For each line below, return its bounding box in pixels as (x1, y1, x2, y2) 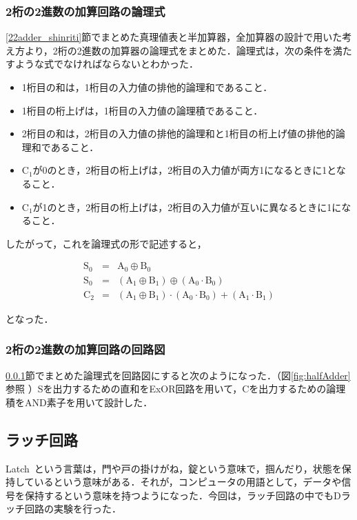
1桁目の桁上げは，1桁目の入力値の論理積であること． (21, 103, 263, 117)
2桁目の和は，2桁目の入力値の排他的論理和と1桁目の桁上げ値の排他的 (21, 126, 336, 141)
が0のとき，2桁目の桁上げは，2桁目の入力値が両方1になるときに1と (32, 163, 336, 177)
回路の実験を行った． (24, 501, 121, 516)
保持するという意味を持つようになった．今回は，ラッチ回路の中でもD (24, 488, 341, 502)
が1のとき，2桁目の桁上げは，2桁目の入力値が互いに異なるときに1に (32, 199, 342, 214)
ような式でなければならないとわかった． (14, 57, 198, 71)
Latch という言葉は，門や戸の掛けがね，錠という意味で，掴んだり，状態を (6, 461, 342, 475)
